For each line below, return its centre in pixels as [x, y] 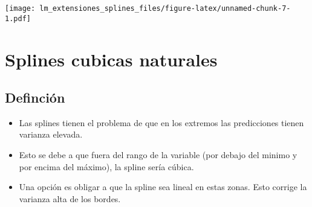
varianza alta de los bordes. [70, 198]
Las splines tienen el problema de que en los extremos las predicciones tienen [161, 122]
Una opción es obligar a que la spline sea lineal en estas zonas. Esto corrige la [163, 187]
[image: [20, 8]
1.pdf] [18, 18]
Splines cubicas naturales [111, 59]
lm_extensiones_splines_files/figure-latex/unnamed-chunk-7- [165, 8]
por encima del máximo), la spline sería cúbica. [106, 166]
